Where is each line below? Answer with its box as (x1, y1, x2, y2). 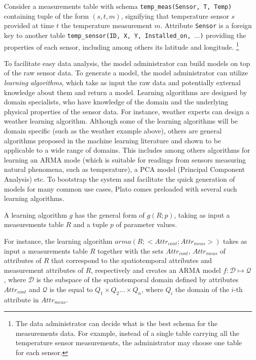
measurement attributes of (4, 264, 84, 275)
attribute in (4, 294, 39, 304)
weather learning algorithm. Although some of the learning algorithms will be (4, 116, 238, 126)
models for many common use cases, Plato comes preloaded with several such (4, 183, 237, 194)
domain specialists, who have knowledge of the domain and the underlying (4, 97, 228, 107)
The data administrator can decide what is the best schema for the (15, 318, 218, 328)
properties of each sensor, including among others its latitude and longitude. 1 (4, 40, 239, 52)
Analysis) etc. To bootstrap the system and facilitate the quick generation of (4, 173, 235, 184)
